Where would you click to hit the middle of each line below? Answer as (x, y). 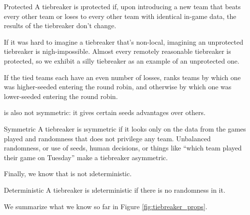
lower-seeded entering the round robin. (61, 96)
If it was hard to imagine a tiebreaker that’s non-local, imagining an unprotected (124, 41)
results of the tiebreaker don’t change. (60, 25)
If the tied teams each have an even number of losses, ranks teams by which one (122, 77)
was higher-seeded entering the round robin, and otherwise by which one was (118, 87)
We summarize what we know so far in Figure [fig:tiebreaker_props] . (106, 206)
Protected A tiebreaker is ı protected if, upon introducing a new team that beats (122, 6)
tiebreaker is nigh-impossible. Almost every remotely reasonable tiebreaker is (118, 51)
